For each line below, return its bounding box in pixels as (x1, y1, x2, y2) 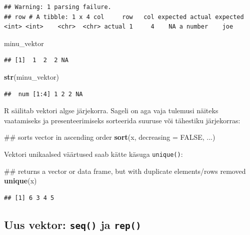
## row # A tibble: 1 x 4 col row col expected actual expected (4, 13, 244, 21)
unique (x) (4, 175, 37, 186)
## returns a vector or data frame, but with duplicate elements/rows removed (4, 165, 246, 176)
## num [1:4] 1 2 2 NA (4, 90, 83, 98)
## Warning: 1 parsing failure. (4, 4, 111, 11)
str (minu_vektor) (4, 71, 59, 82)
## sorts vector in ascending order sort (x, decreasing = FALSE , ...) (4, 132, 215, 142)
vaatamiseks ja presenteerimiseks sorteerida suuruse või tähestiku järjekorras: (4, 115, 240, 125)
